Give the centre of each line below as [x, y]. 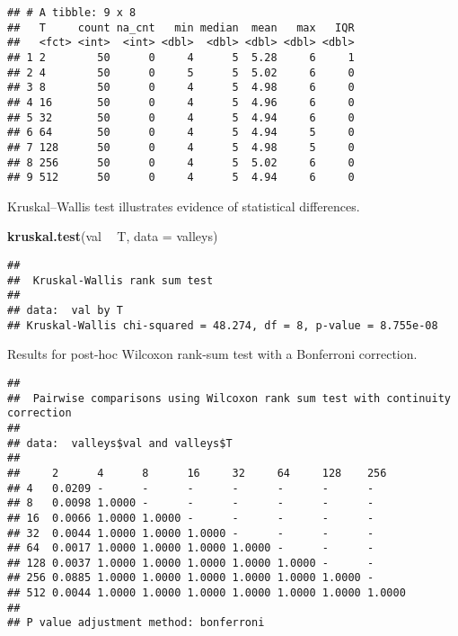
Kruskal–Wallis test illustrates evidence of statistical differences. [184, 206]
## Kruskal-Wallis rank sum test [110, 280]
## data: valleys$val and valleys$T [120, 443]
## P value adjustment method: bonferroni [136, 623]
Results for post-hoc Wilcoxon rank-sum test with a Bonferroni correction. [212, 354]
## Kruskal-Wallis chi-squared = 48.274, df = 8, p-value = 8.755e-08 [223, 325]
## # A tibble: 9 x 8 [72, 13]
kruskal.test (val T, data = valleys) [113, 236]
